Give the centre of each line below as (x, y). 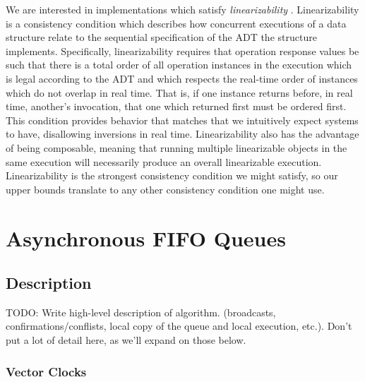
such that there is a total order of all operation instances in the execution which (179, 65)
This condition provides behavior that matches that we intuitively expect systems (182, 120)
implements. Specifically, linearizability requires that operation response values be (182, 50)
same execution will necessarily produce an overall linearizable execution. (164, 161)
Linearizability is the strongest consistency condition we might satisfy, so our (172, 175)
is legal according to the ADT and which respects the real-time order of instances (182, 78)
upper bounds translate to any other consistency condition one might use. (165, 189)
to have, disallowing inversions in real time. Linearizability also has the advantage (182, 134)
